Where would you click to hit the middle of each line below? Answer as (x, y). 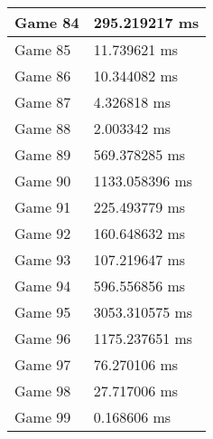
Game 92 (43, 233)
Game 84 (47, 22)
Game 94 (43, 286)
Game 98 (43, 391)
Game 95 (43, 312)
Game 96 (43, 338)
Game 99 (43, 417)
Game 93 (43, 259)
